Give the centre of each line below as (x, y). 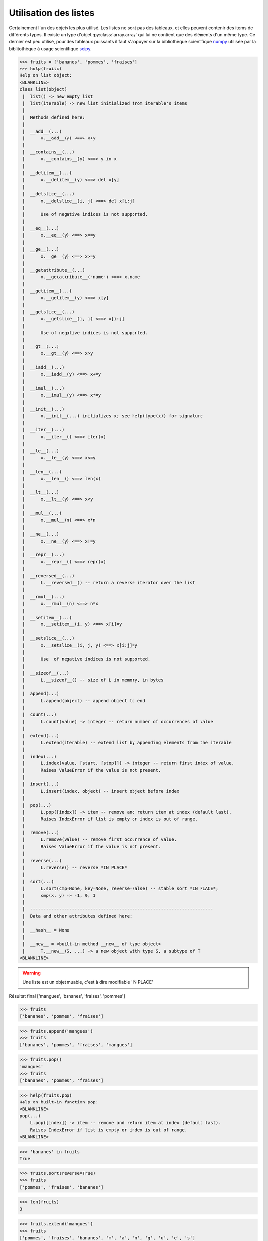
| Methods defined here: (54, 117)
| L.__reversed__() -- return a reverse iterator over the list (109, 583)
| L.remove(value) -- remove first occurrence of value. (100, 840)
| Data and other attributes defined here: (77, 916)
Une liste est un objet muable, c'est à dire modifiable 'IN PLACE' (88, 982)
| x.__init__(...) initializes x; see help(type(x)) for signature (113, 416)
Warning (32, 973)
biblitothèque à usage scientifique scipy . (50, 48)
